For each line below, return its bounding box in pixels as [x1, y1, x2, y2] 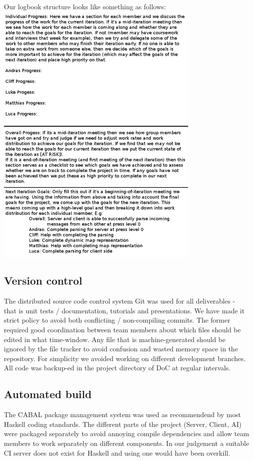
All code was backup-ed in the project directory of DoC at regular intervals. [4, 363, 231, 373]
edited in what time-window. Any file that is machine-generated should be [4, 334, 226, 344]
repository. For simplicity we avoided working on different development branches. [4, 353, 246, 363]
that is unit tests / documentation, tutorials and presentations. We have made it [4, 305, 245, 315]
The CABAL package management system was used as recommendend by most [4, 409, 241, 420]
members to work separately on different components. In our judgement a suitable [4, 438, 249, 448]
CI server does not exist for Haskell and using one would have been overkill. [4, 447, 231, 458]
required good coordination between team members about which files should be [4, 325, 241, 335]
